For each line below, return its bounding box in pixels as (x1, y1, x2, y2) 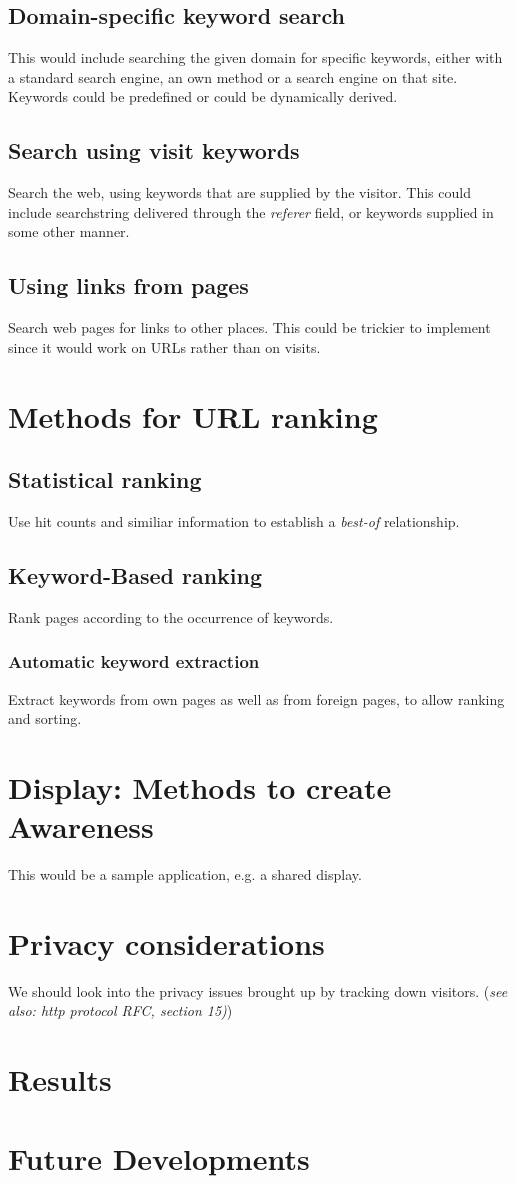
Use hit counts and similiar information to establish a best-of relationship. (8, 510, 460, 531)
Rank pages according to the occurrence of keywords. (8, 606, 334, 627)
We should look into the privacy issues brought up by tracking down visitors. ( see (8, 980, 508, 1001)
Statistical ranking (8, 464, 202, 495)
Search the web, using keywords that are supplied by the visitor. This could (8, 182, 471, 203)
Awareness (8, 806, 154, 847)
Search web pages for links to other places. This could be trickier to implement (8, 317, 491, 338)
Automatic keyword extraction (8, 649, 260, 674)
